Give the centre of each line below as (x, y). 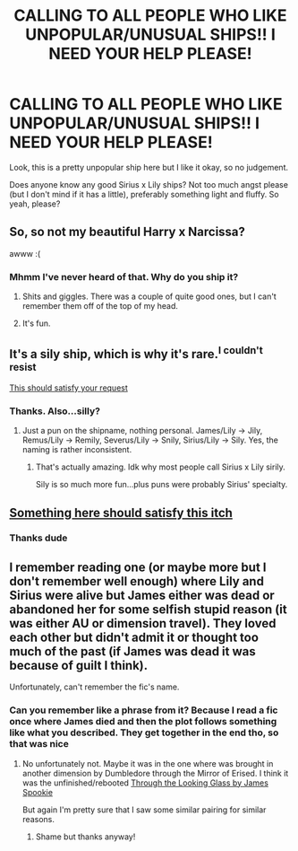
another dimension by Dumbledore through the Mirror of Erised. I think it (155, 773)
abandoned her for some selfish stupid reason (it (149, 609)
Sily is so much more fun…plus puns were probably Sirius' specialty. (162, 485)
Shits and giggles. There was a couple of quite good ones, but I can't (149, 296)
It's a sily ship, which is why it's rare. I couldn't (136, 353)
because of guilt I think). (79, 665)
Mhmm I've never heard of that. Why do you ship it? (124, 276)
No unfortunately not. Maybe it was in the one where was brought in (148, 763)
